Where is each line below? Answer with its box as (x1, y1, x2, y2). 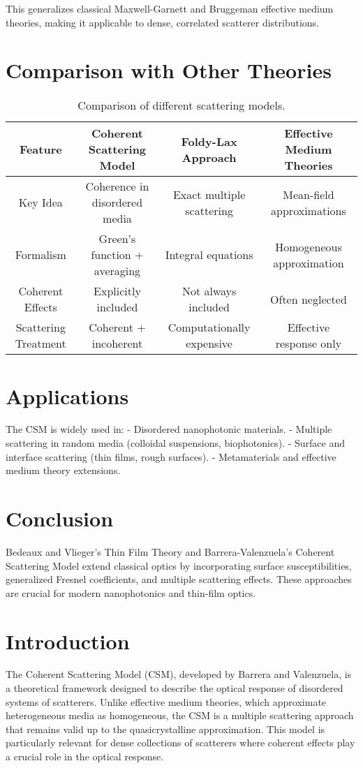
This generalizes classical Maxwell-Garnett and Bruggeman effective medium (6, 1, 334, 15)
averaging (94, 263, 141, 279)
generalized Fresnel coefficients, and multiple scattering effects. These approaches (6, 572, 352, 586)
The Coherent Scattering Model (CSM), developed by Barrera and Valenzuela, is (6, 667, 352, 681)
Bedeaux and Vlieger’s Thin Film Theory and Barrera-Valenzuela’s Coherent (6, 544, 335, 559)
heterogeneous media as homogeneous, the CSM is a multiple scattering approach (6, 708, 354, 723)
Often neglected (270, 290, 347, 307)
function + (91, 246, 144, 263)
